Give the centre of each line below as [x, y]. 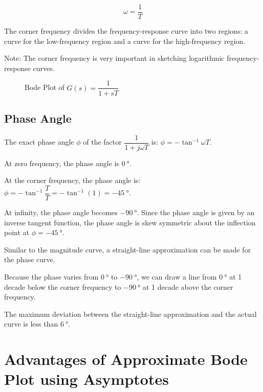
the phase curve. [30, 259]
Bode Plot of [45, 87]
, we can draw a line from [177, 276]
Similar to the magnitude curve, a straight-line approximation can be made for [128, 249]
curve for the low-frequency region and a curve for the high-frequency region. [125, 41]
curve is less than [31, 324]
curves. [44, 68]
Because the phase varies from [51, 276]
